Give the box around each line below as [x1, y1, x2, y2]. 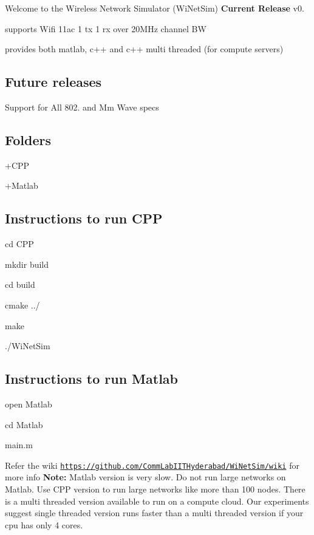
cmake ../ [5, 298, 40, 311]
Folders [5, 130, 51, 149]
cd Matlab [5, 418, 43, 431]
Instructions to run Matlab [5, 369, 179, 388]
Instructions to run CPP [5, 209, 163, 228]
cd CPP [5, 237, 34, 250]
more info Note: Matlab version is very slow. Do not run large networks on [5, 471, 286, 483]
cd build [5, 278, 35, 291]
